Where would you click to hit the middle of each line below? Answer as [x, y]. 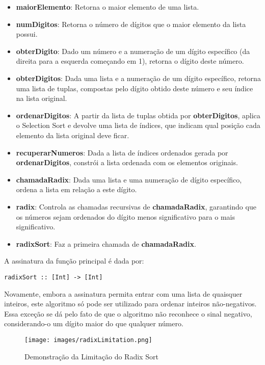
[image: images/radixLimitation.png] [88, 340]
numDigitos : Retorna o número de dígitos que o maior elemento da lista [131, 24]
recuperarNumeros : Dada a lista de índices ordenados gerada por [122, 152]
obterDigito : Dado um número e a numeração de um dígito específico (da [133, 51]
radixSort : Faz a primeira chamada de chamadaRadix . [106, 243]
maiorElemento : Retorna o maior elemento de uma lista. [108, 7]
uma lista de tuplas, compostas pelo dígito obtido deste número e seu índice [135, 88]
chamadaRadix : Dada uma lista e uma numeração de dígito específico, [129, 179]
